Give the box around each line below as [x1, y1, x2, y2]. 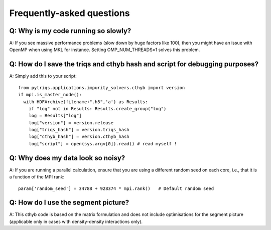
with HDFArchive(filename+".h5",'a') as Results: [23, 99, 148, 105]
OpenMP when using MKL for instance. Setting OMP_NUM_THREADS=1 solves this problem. [9, 47, 200, 53]
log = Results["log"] [28, 113, 82, 119]
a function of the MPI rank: [9, 174, 65, 180]
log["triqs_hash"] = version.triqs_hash [28, 127, 130, 133]
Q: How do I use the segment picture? [9, 198, 129, 207]
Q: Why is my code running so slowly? [9, 27, 131, 35]
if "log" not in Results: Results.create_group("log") [28, 106, 167, 111]
